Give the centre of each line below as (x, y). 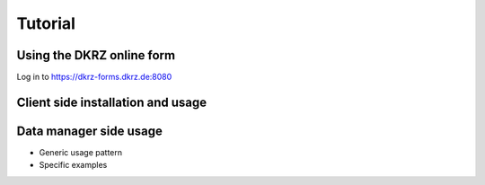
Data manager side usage (90, 131)
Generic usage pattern (81, 152)
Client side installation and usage (112, 102)
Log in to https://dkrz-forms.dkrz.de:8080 (94, 77)
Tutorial (46, 23)
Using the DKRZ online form (96, 55)
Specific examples (73, 165)
